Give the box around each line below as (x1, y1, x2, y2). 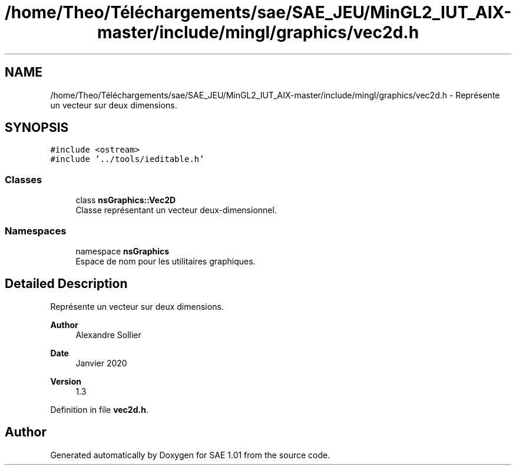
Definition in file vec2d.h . (50, 404, 148, 415)
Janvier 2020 (75, 358, 127, 368)
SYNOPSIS (5, 120, 69, 135)
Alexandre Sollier (75, 329, 141, 340)
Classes (5, 173, 42, 186)
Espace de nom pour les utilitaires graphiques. (75, 256, 256, 266)
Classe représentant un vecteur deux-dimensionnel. (75, 205, 277, 216)
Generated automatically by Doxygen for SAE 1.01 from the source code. (50, 449, 330, 460)
